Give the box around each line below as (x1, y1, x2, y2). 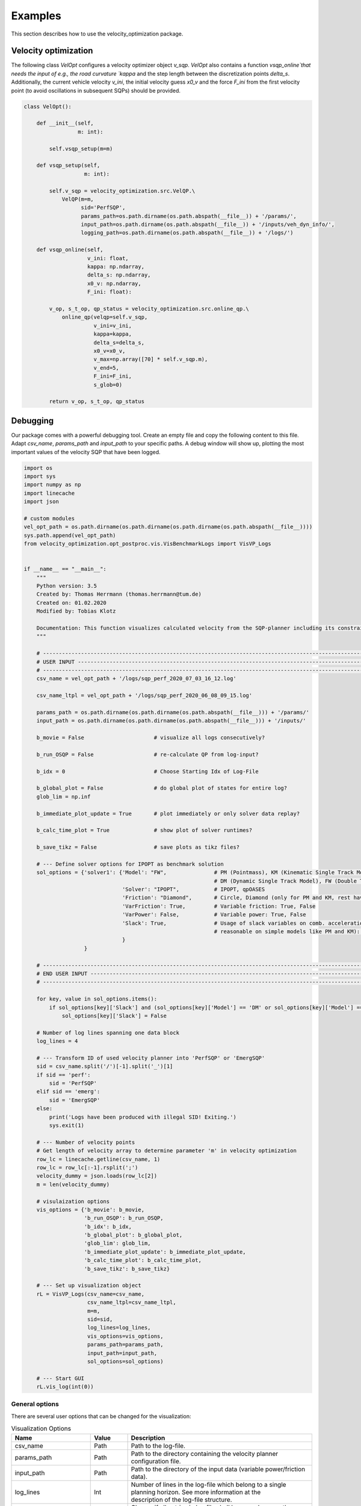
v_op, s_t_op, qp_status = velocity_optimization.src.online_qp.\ (49, 305, 250, 312)
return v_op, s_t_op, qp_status (49, 398, 144, 405)
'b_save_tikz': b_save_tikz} (84, 1265, 170, 1272)
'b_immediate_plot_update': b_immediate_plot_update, (84, 1248, 246, 1255)
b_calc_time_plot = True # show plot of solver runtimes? (36, 827, 253, 834)
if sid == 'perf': (36, 1071, 91, 1078)
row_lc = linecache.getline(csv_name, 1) (36, 1155, 161, 1163)
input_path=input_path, (87, 1349, 158, 1357)
